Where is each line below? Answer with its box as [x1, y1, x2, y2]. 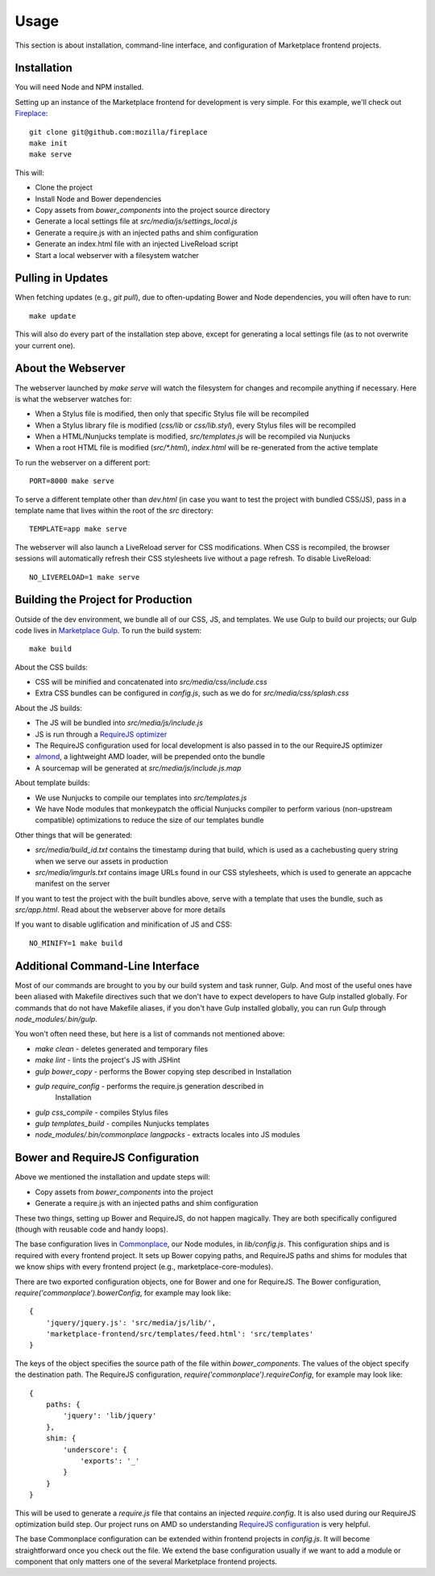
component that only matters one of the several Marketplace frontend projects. [14, 1557, 278, 1566]
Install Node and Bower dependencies [35, 194, 162, 203]
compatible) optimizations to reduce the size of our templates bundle [35, 815, 264, 825]
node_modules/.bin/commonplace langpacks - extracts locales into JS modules [35, 1130, 300, 1140]
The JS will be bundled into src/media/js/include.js [35, 718, 203, 728]
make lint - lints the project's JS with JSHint [35, 1055, 180, 1065]
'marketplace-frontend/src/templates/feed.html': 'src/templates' [45, 1329, 314, 1339]
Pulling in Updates [14, 271, 109, 286]
